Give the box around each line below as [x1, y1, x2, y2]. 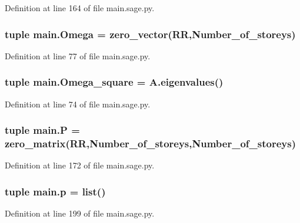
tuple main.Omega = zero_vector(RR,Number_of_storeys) [5, 26, 296, 41]
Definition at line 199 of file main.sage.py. [5, 207, 155, 219]
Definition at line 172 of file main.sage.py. [5, 159, 155, 171]
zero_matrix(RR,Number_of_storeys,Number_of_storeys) [5, 136, 296, 151]
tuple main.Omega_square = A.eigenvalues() [5, 75, 224, 89]
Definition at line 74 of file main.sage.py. [5, 97, 151, 110]
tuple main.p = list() [5, 184, 106, 198]
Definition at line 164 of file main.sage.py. [5, 2, 155, 13]
